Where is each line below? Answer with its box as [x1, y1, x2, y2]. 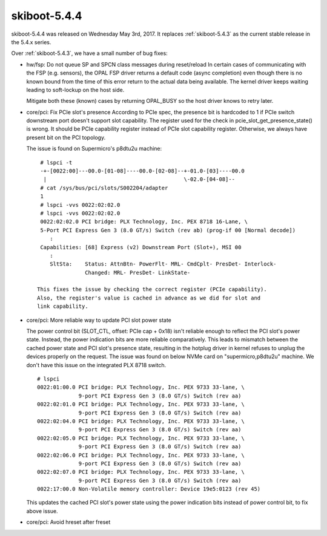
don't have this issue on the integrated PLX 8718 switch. [26, 361, 167, 368]
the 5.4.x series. [11, 38, 51, 45]
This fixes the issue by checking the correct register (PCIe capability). [37, 286, 267, 293]
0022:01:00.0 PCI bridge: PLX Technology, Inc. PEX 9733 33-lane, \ [37, 384, 245, 391]
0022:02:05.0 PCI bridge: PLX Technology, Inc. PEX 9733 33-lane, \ [37, 434, 245, 442]
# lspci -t [40, 159, 73, 166]
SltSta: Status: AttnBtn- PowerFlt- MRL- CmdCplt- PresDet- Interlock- [49, 261, 277, 267]
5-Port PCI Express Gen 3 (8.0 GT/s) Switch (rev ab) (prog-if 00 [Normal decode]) [40, 227, 296, 234]
